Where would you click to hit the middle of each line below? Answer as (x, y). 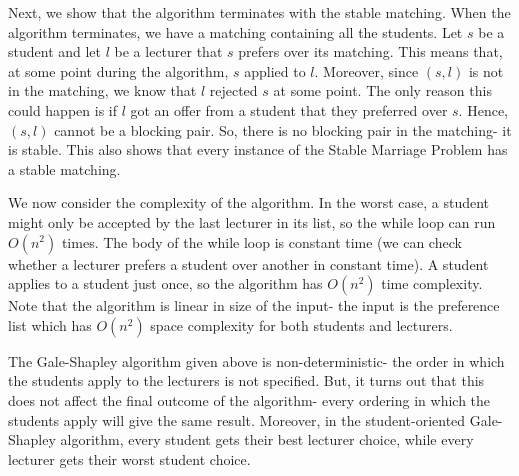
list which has (50, 324)
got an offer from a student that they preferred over (289, 109)
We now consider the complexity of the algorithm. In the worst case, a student (249, 202)
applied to (275, 70)
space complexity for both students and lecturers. (301, 324)
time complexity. (432, 283)
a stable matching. (64, 168)
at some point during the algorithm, (118, 70)
